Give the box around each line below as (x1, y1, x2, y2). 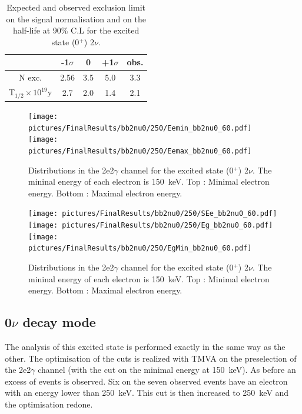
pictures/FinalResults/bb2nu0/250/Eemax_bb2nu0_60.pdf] (28, 146, 252, 155)
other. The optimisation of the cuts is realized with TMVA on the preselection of (5, 352, 297, 364)
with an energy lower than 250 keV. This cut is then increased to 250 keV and (5, 386, 289, 399)
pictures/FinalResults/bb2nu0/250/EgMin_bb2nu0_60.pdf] (28, 244, 252, 253)
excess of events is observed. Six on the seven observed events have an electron (5, 375, 288, 387)
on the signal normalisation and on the (6, 12, 146, 25)
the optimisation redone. (5, 398, 93, 410)
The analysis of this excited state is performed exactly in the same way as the (5, 340, 286, 353)
